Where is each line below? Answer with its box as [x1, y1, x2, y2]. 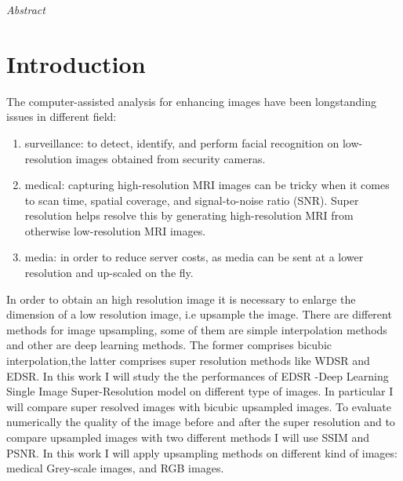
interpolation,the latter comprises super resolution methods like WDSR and [6, 352, 370, 369]
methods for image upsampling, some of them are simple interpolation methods [6, 321, 387, 337]
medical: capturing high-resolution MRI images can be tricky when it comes [24, 177, 390, 193]
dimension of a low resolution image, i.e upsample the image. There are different [6, 306, 392, 322]
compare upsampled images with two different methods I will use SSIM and [6, 429, 370, 445]
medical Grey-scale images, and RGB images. [6, 460, 224, 476]
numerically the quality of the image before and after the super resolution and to [6, 414, 395, 430]
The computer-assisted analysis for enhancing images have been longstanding [6, 93, 376, 109]
